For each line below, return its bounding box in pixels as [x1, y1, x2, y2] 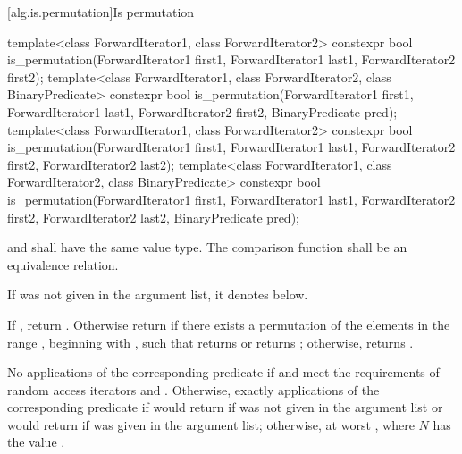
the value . [7, 433, 65, 451]
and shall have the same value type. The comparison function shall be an [7, 238, 407, 256]
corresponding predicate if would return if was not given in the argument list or [7, 398, 443, 416]
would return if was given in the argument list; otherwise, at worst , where [7, 415, 415, 433]
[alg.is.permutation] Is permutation [7, 3, 195, 21]
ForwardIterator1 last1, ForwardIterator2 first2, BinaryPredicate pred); [7, 102, 398, 121]
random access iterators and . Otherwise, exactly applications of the [7, 380, 380, 399]
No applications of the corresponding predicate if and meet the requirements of [7, 363, 440, 382]
